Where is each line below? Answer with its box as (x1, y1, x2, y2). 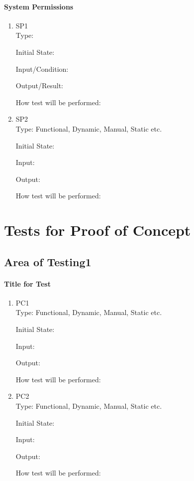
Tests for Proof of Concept (4, 220, 191, 240)
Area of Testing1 (4, 254, 92, 269)
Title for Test (4, 278, 51, 289)
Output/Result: (15, 80, 63, 91)
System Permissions (4, 1, 74, 11)
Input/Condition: (15, 63, 69, 74)
